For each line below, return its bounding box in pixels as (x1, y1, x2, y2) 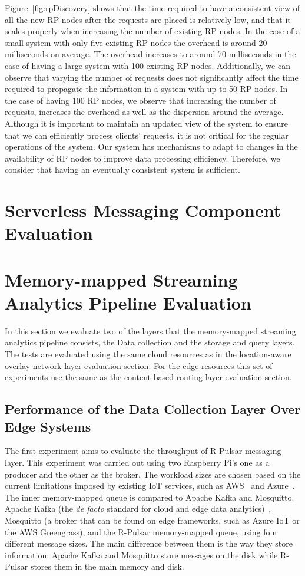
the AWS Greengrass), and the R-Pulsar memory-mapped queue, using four (5, 525, 278, 538)
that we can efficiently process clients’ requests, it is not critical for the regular (5, 129, 289, 141)
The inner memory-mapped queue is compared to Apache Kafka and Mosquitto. (5, 491, 294, 503)
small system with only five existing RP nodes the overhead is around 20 (5, 36, 267, 48)
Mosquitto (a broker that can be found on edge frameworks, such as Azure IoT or (5, 514, 300, 526)
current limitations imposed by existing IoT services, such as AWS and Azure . (5, 479, 295, 492)
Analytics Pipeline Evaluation (5, 290, 251, 314)
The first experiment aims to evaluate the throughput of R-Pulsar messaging (5, 445, 281, 457)
